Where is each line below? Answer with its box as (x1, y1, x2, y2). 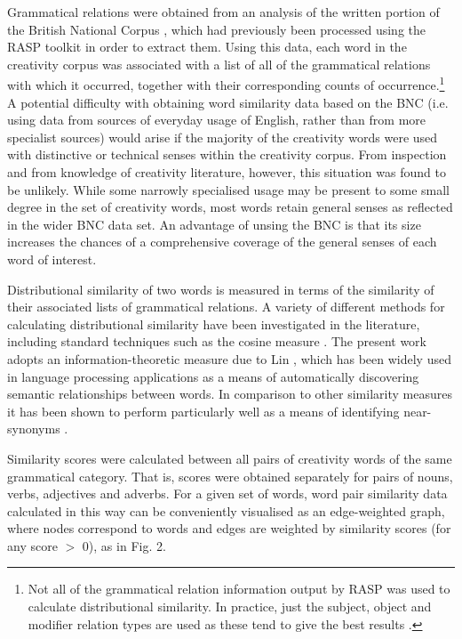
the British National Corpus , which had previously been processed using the (7, 20, 426, 38)
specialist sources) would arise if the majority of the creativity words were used (7, 127, 438, 146)
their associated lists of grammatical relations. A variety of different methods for (7, 297, 445, 316)
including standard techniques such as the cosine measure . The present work (7, 332, 426, 351)
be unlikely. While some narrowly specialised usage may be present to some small (7, 180, 450, 198)
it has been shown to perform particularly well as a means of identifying (7, 401, 400, 420)
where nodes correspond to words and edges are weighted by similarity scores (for (7, 519, 451, 538)
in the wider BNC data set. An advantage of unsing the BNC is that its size (7, 214, 421, 233)
